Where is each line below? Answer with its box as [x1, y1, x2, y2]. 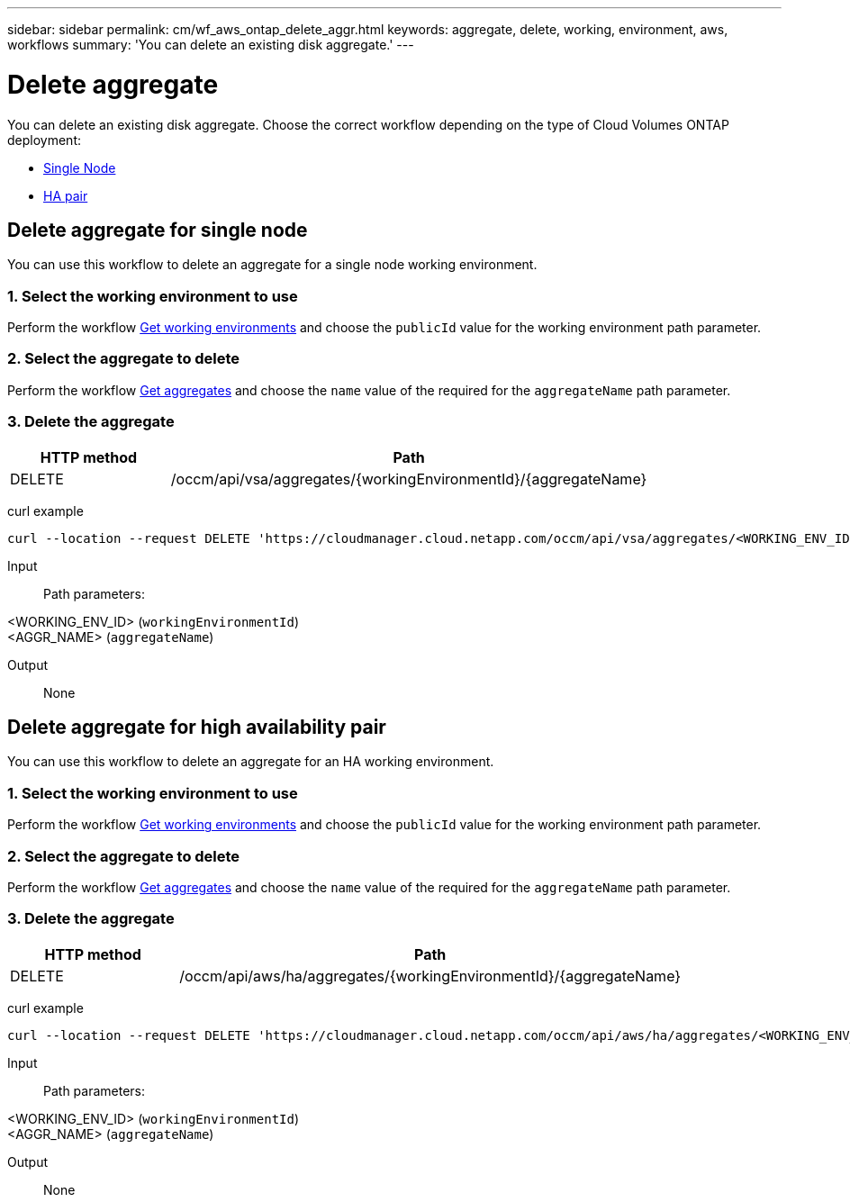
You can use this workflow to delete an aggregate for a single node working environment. [7, 257, 538, 273]
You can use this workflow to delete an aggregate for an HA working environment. [7, 754, 494, 770]
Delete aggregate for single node [7, 218, 308, 241]
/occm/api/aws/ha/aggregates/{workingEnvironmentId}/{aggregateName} [179, 966, 682, 985]
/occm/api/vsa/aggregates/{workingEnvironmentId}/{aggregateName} [170, 469, 647, 488]
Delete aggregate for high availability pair [7, 716, 386, 739]
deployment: [7, 131, 81, 148]
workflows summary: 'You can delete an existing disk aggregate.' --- [7, 37, 414, 52]
